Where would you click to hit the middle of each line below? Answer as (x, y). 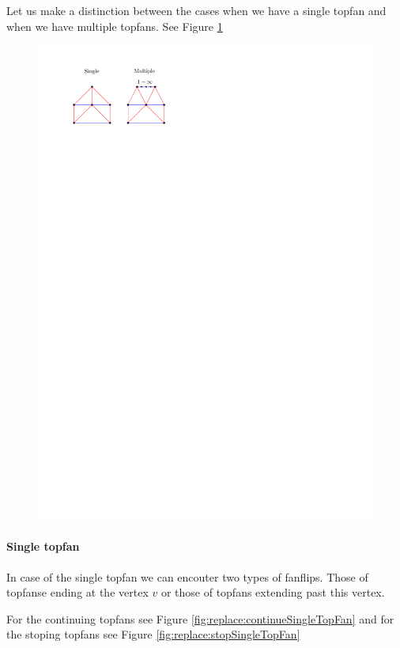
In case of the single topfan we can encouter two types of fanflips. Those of (187, 576)
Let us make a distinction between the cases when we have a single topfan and (196, 10)
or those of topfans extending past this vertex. (273, 592)
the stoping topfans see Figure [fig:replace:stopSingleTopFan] (153, 634)
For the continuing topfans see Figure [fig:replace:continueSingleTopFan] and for (200, 618)
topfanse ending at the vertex (77, 592)
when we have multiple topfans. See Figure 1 (115, 26)
